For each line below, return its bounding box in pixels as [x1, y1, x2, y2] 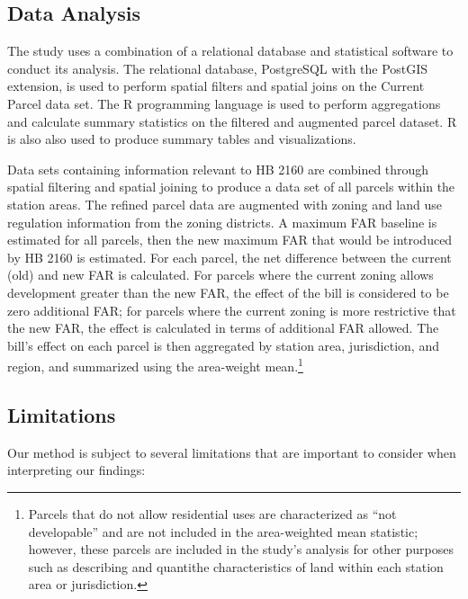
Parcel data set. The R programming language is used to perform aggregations [7, 94, 441, 112]
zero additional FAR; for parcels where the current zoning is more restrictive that [7, 300, 456, 319]
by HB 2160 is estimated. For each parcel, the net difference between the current [7, 247, 452, 266]
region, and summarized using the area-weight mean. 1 [7, 354, 303, 375]
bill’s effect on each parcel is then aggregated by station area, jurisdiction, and [7, 335, 439, 354]
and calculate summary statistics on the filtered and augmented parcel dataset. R [7, 112, 457, 130]
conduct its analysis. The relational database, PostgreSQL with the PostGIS [7, 58, 428, 77]
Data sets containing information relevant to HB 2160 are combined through [7, 159, 429, 178]
